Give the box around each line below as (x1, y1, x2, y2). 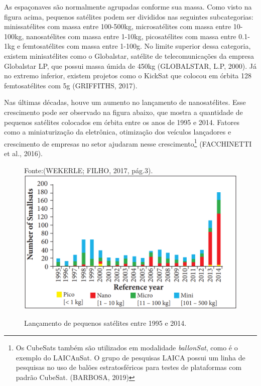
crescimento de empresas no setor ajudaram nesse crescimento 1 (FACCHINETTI (4, 137, 252, 149)
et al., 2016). (4, 148, 43, 158)
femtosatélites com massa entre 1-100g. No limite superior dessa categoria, (22, 41, 251, 51)
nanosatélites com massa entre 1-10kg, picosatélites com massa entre (26, 31, 236, 41)
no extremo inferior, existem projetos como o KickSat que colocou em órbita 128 (4, 70, 252, 81)
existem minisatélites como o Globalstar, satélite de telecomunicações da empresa (4, 50, 254, 61)
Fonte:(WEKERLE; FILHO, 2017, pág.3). (24, 165, 153, 175)
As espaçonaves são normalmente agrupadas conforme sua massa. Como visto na (4, 2, 252, 12)
